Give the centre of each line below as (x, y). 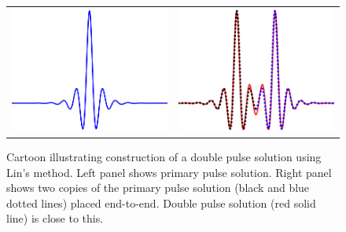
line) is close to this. (55, 218)
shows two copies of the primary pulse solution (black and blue (158, 188)
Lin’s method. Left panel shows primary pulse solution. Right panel (169, 172)
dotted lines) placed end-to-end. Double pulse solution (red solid (161, 203)
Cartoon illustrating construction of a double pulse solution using (164, 157)
